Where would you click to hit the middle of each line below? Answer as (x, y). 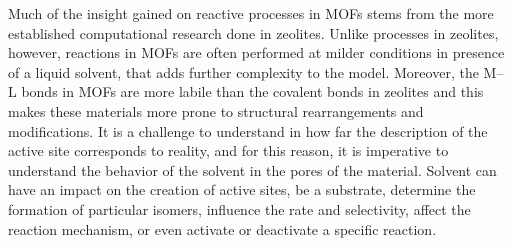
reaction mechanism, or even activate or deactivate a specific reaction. (222, 228)
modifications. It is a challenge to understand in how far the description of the (248, 130)
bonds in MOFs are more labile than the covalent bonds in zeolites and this (252, 91)
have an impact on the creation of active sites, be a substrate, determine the (242, 189)
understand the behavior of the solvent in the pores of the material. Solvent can (252, 169)
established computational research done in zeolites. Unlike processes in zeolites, (253, 32)
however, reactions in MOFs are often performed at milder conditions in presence (256, 52)
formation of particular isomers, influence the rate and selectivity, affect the (239, 208)
